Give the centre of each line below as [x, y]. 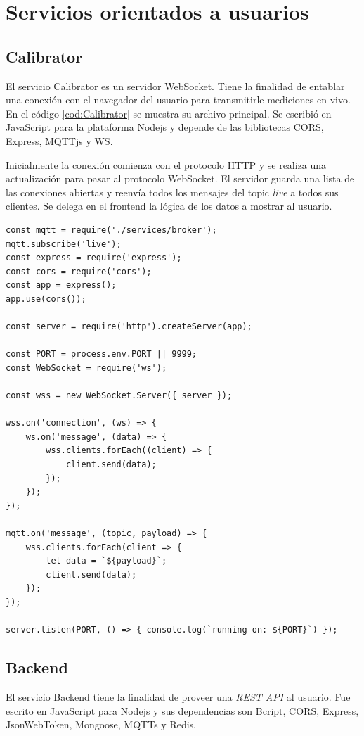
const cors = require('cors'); [79, 271]
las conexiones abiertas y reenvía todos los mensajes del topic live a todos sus [172, 192]
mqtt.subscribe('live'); [64, 244]
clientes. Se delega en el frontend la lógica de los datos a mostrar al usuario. [169, 206]
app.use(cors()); [46, 299]
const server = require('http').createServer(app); [129, 327]
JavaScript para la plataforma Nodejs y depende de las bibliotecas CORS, [165, 127]
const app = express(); [61, 285]
